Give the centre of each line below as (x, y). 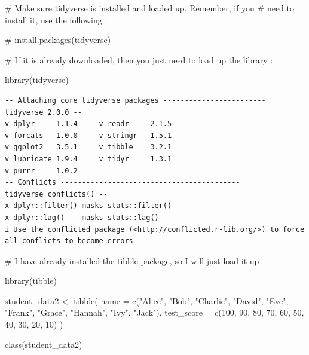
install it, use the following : (56, 19)
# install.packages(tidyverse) (58, 40)
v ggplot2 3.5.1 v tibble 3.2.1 (88, 147)
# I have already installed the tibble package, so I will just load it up (132, 260)
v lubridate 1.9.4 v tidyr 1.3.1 (88, 159)
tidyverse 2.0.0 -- (43, 112)
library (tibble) (31, 281)
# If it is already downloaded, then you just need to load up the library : (139, 59)
